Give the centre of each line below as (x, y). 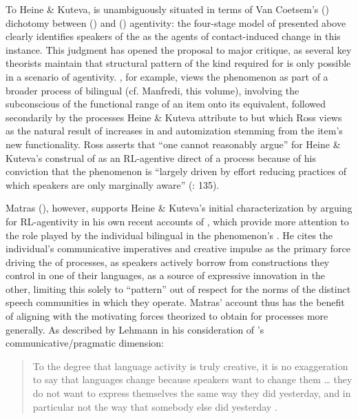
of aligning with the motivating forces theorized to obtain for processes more (167, 316)
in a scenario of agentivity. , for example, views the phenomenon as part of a (167, 76)
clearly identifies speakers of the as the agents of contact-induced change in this (173, 36)
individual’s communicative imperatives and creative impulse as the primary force (178, 248)
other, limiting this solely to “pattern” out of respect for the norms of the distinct (178, 288)
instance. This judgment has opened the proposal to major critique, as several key (179, 49)
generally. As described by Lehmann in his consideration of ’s (135, 329)
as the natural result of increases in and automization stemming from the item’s (174, 131)
